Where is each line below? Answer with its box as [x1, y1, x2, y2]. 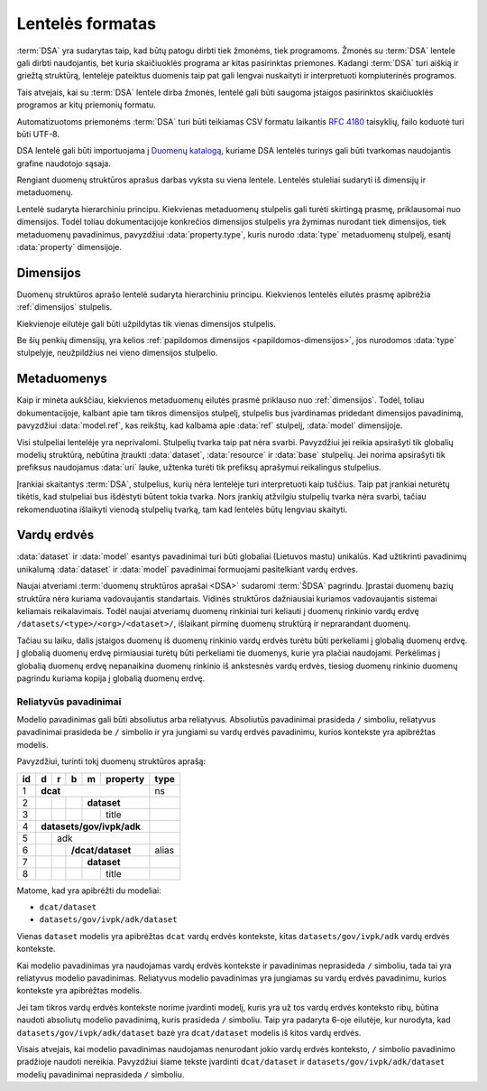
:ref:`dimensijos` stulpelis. [16, 302, 113, 312]
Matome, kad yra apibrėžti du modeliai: [16, 885, 162, 896]
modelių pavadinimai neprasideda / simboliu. [16, 1068, 185, 1079]
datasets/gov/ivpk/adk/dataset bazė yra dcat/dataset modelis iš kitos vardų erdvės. [16, 1027, 362, 1038]
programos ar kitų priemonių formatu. [16, 99, 157, 110]
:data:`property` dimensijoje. [16, 242, 122, 253]
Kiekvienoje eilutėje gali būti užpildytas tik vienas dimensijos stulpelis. [16, 318, 277, 329]
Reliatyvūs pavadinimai [16, 695, 122, 708]
